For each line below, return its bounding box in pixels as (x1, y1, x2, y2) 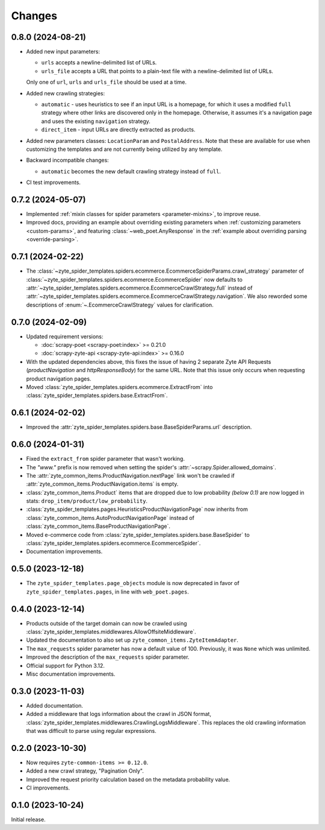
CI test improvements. (26, 179, 81, 186)
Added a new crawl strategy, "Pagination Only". (26, 767, 144, 775)
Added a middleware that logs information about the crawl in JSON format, (26, 711, 212, 718)
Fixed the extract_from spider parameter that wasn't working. (26, 455, 185, 463)
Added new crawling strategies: (26, 89, 105, 97)
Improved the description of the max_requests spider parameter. (26, 653, 190, 661)
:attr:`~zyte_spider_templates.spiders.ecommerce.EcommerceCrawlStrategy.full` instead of (26, 284, 253, 291)
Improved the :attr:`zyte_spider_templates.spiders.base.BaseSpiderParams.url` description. (26, 423, 252, 431)
